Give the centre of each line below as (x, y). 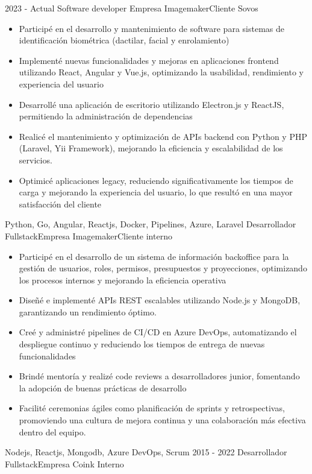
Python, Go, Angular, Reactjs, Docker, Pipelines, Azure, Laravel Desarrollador (151, 224)
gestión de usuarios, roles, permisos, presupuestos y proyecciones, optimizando (163, 268)
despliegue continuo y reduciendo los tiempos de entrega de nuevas (142, 344)
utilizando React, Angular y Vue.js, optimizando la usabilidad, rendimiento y (161, 72)
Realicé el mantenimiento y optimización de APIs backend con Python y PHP (163, 136)
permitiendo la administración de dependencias (106, 116)
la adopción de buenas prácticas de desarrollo (103, 387)
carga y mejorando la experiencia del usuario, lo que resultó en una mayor (156, 192)
